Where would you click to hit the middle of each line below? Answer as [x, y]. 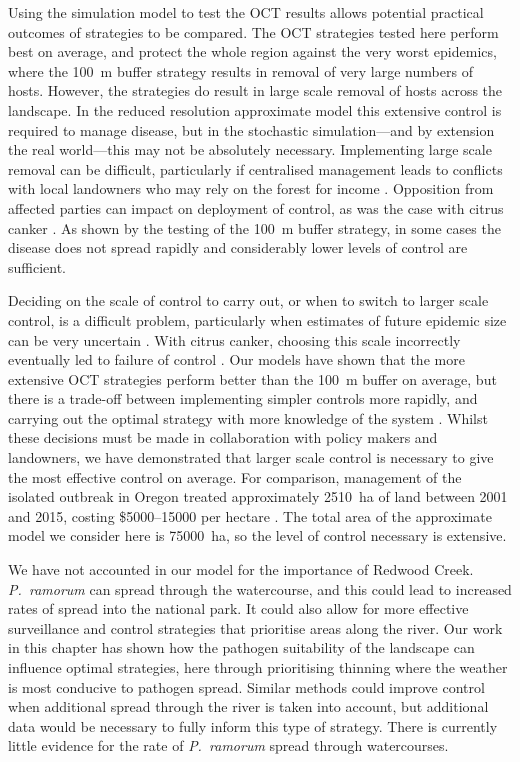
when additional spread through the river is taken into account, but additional [248, 706]
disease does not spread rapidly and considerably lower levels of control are [238, 247]
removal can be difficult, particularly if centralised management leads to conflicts [255, 168]
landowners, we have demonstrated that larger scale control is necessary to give [251, 457]
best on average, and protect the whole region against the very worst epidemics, [252, 51]
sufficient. [37, 266]
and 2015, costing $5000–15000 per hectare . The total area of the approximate [250, 515]
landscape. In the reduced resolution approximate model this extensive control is [255, 109]
